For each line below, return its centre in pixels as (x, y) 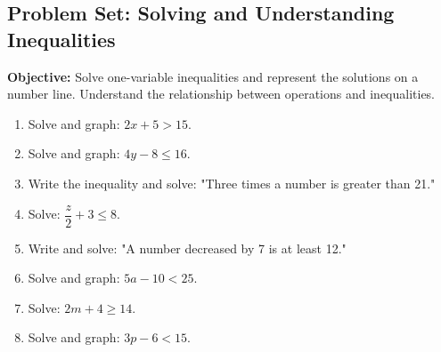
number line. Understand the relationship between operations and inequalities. (221, 94)
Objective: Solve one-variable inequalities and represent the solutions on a (213, 76)
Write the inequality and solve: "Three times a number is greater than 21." (232, 183)
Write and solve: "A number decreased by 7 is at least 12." (187, 248)
